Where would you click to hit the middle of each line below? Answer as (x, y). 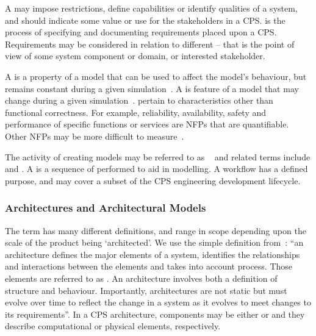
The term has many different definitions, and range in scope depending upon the (156, 230)
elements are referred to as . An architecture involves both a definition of (141, 278)
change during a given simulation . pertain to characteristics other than (139, 100)
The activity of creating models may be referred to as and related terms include (158, 156)
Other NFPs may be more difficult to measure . (95, 136)
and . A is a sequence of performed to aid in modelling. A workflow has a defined (156, 169)
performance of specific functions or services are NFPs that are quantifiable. (147, 124)
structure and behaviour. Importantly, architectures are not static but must (146, 290)
